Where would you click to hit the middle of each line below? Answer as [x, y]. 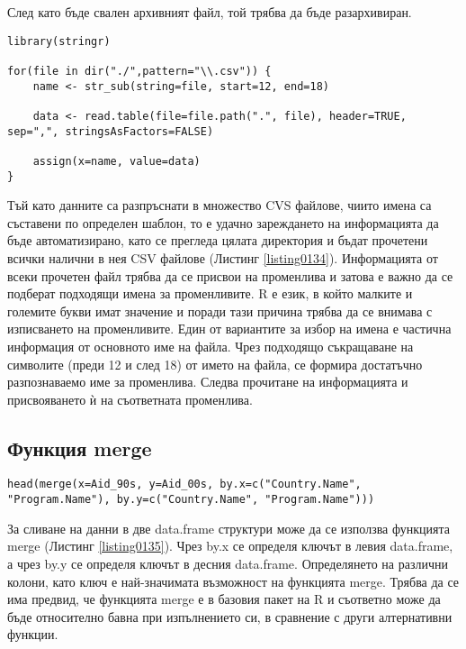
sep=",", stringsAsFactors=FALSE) [111, 131]
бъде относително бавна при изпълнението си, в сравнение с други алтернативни [230, 616]
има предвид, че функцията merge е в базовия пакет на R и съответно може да [224, 599]
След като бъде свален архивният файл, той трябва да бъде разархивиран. [210, 12]
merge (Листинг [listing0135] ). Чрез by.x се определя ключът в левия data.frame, [230, 546]
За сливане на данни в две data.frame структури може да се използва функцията [229, 528]
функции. [33, 634]
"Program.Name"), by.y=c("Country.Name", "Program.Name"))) [191, 500]
